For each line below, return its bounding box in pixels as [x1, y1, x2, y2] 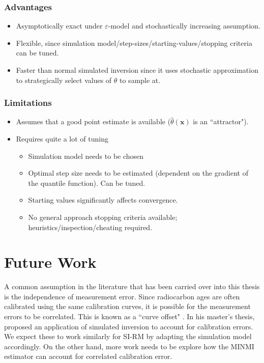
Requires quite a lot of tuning [16, 133, 108, 144]
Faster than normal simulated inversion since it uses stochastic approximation [16, 65, 258, 75]
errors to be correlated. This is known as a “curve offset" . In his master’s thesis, [4, 311, 255, 322]
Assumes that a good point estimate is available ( [16, 116, 171, 127]
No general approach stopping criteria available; [28, 211, 178, 222]
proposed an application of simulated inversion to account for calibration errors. [4, 321, 253, 331]
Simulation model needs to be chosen [28, 150, 144, 161]
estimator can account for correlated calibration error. [4, 351, 172, 361]
